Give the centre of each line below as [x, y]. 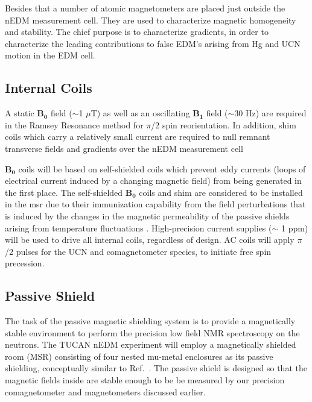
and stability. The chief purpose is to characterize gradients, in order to [137, 32]
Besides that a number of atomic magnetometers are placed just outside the [145, 8]
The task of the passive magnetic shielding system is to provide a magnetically [150, 321]
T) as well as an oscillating [140, 113]
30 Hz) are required [270, 113]
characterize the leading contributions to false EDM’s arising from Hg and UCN [153, 43]
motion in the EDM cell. [50, 55]
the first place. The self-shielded [64, 192]
